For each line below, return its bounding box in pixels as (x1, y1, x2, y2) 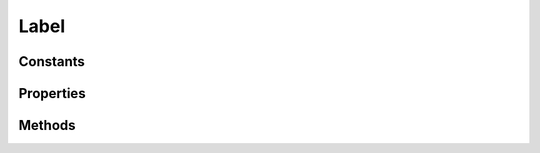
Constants (18, 53, 85, 70)
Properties (18, 85, 86, 102)
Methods (18, 117, 76, 134)
